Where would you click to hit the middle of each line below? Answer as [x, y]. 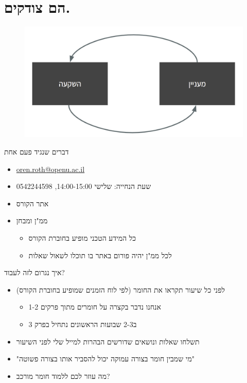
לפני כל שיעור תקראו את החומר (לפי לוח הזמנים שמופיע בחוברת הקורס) [121, 289]
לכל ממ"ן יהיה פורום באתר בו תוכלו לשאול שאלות [100, 255]
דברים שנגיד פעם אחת [37, 152]
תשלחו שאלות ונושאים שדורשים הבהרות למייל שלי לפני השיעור [108, 341]
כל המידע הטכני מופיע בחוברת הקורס [82, 238]
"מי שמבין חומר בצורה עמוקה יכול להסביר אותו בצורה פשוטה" [105, 359]
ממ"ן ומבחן [32, 221]
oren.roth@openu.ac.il [50, 169]
